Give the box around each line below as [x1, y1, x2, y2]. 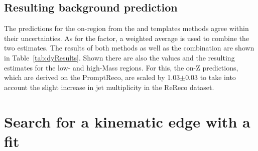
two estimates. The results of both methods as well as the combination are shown [4, 42, 254, 53]
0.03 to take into [185, 72, 236, 82]
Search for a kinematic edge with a [4, 111, 250, 131]
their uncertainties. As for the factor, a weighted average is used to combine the [4, 32, 249, 43]
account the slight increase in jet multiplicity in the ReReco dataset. [4, 81, 214, 92]
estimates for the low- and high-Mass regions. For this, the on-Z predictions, [4, 62, 238, 72]
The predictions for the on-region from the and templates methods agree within [4, 23, 249, 33]
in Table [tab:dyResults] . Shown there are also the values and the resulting [4, 52, 235, 62]
